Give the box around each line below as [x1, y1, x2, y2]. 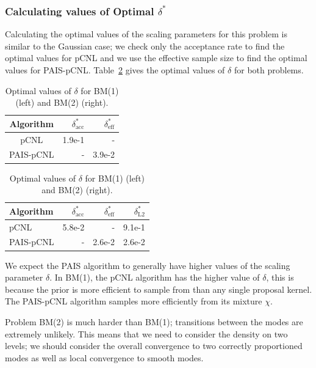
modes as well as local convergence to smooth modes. [5, 351, 204, 364]
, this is [266, 271, 294, 284]
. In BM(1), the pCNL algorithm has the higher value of [49, 271, 260, 284]
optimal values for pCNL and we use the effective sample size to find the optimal [5, 51, 307, 64]
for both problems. [234, 64, 304, 76]
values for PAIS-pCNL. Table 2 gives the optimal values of [5, 64, 225, 76]
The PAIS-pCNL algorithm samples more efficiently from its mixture [5, 295, 262, 307]
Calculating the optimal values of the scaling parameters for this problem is [5, 28, 287, 40]
